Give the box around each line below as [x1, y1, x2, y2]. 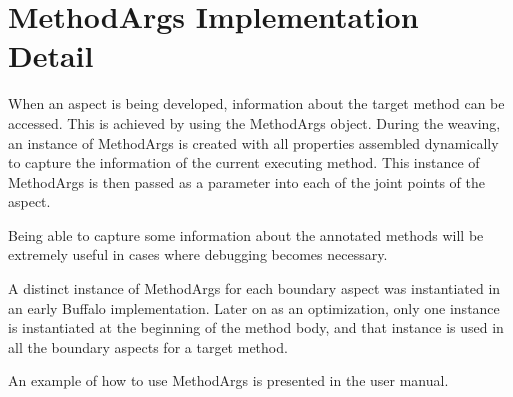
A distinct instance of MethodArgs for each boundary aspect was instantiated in [8, 278, 501, 299]
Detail [8, 35, 94, 76]
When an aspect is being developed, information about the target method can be [8, 93, 505, 114]
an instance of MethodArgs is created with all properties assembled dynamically [8, 132, 499, 153]
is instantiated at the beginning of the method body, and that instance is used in [8, 317, 504, 338]
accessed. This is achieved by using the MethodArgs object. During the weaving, [8, 112, 501, 133]
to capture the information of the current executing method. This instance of [8, 152, 480, 173]
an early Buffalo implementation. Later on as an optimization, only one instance [8, 297, 500, 318]
